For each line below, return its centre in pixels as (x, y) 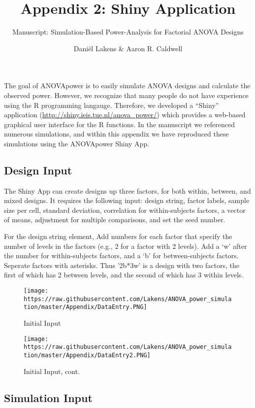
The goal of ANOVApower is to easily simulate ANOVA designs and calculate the (127, 85)
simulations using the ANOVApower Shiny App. (77, 143)
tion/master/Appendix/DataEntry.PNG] (85, 307)
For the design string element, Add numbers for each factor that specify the (118, 236)
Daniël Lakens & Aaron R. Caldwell (128, 48)
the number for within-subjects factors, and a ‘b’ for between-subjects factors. (121, 255)
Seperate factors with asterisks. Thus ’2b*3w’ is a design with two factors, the (122, 265)
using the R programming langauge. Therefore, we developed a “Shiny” (112, 105)
